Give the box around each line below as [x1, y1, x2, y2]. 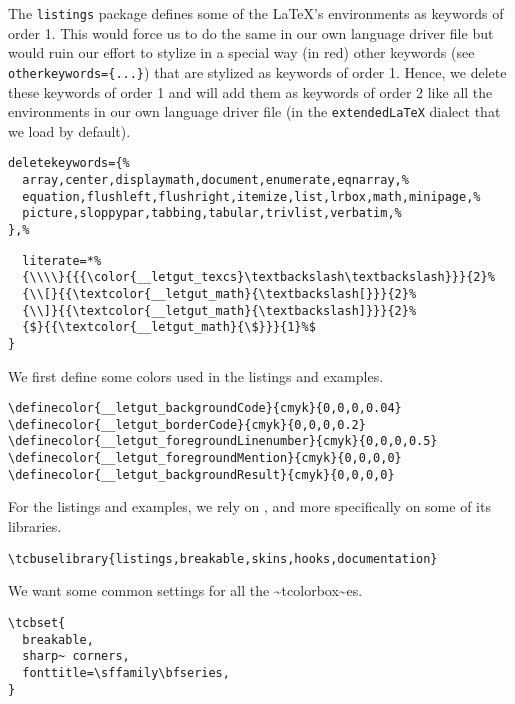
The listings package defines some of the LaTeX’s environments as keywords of [8, 3, 504, 23]
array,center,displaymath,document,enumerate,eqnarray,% [22, 173, 409, 187]
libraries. [8, 516, 62, 537]
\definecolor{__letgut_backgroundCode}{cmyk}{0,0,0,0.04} [8, 401, 402, 416]
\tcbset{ [8, 615, 66, 630]
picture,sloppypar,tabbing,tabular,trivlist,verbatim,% [22, 206, 402, 221]
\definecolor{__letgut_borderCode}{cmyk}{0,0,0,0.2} [8, 417, 366, 432]
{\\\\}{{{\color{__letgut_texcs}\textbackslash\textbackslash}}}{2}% [22, 270, 495, 285]
